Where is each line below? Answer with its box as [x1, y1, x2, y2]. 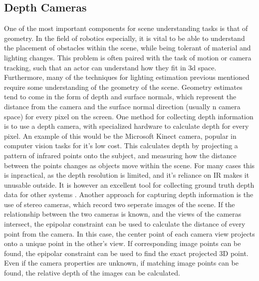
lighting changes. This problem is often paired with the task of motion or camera [4, 52, 252, 62]
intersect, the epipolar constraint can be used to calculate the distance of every [4, 219, 246, 229]
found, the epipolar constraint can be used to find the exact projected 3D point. [4, 248, 249, 258]
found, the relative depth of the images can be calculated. [4, 268, 180, 278]
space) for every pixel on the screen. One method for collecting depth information [4, 111, 254, 121]
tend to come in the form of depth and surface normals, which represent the [4, 91, 237, 102]
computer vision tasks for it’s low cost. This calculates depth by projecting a [4, 140, 238, 151]
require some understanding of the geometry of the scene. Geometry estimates [4, 81, 243, 92]
